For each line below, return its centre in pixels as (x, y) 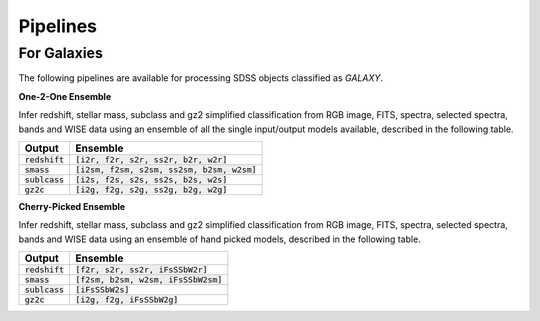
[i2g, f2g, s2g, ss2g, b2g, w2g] (151, 189)
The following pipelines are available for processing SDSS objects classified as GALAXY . (201, 78)
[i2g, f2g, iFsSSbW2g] (127, 300)
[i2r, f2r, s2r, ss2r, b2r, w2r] (151, 159)
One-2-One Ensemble (65, 96)
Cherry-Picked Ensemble (72, 206)
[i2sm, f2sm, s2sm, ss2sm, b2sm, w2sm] (166, 169)
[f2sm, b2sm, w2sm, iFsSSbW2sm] (149, 280)
